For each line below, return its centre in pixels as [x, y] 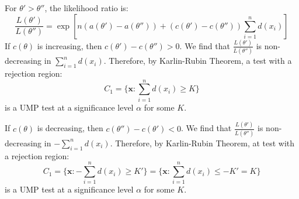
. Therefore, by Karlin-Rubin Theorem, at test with [202, 143]
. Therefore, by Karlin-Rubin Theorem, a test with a [198, 61]
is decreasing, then [70, 128]
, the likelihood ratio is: [86, 8]
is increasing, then [69, 45]
